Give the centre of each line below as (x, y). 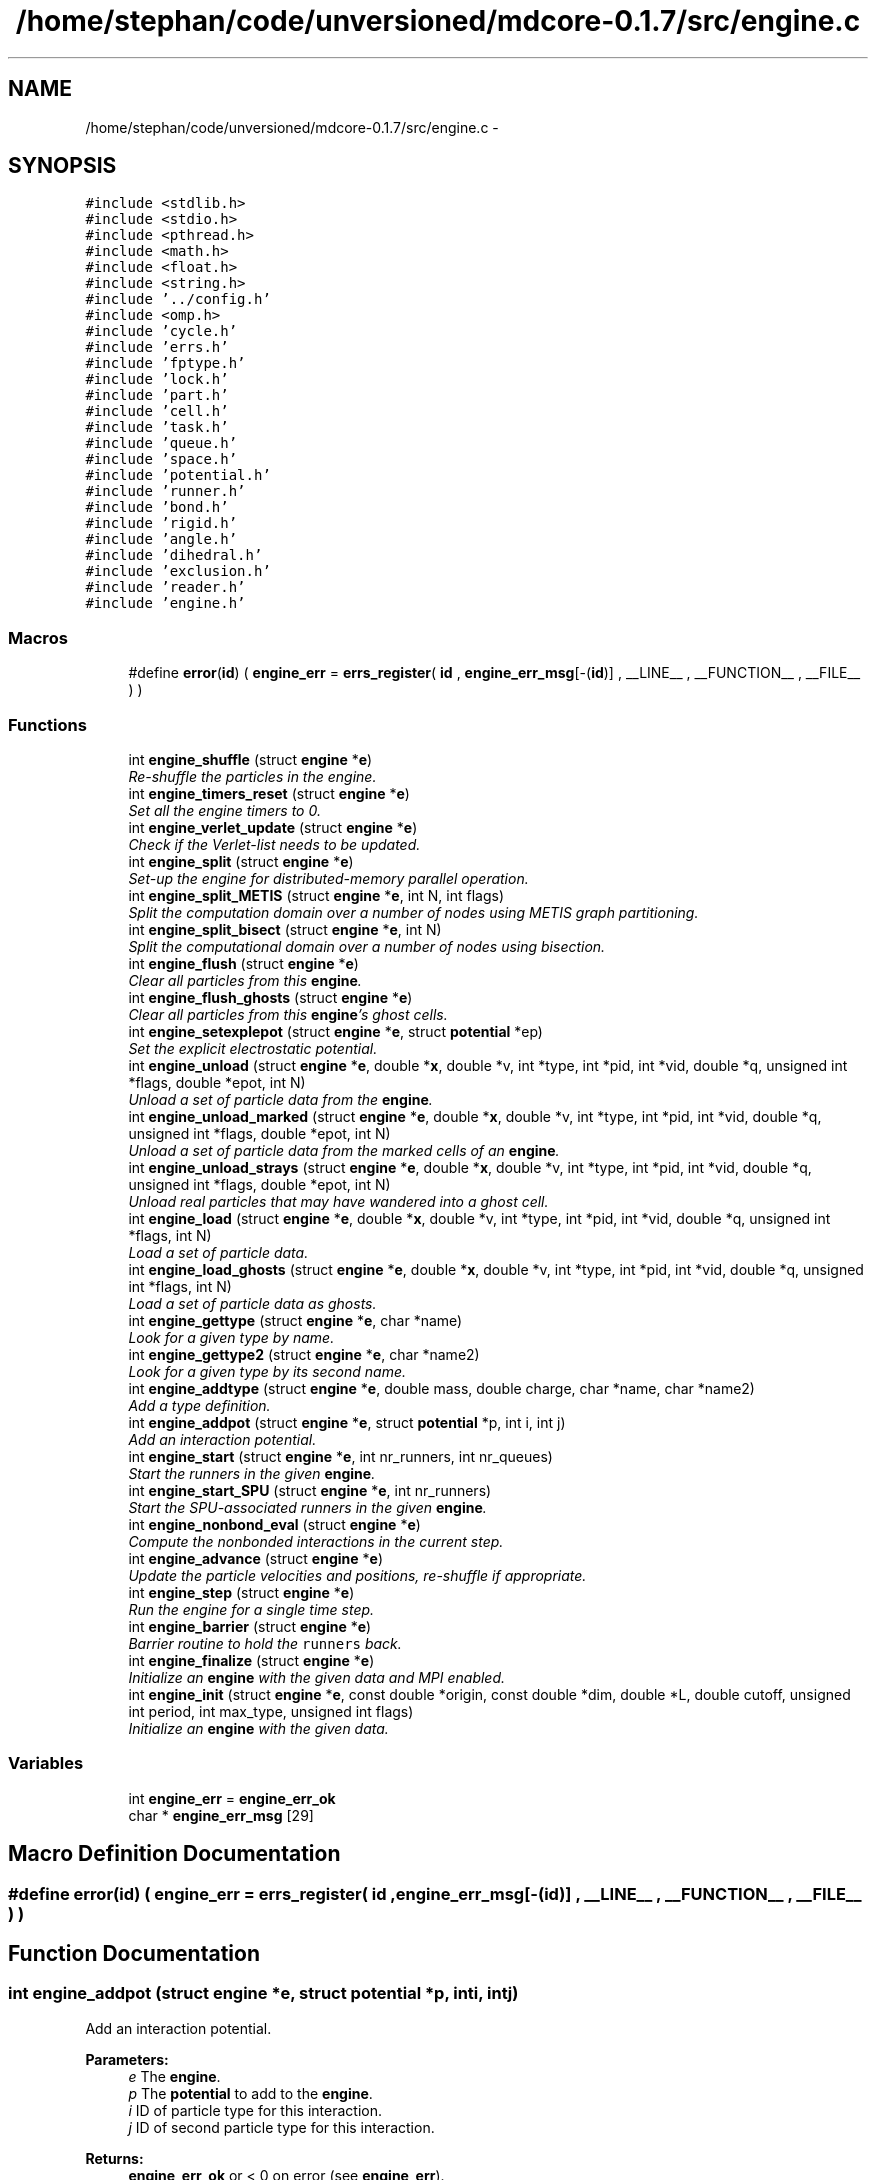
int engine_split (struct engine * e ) (241, 861)
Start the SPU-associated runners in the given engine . (307, 1507)
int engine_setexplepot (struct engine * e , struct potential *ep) (335, 1031)
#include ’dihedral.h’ (174, 555)
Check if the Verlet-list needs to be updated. (274, 844)
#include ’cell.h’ (157, 411)
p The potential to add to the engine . (250, 2093)
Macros (38, 637)
